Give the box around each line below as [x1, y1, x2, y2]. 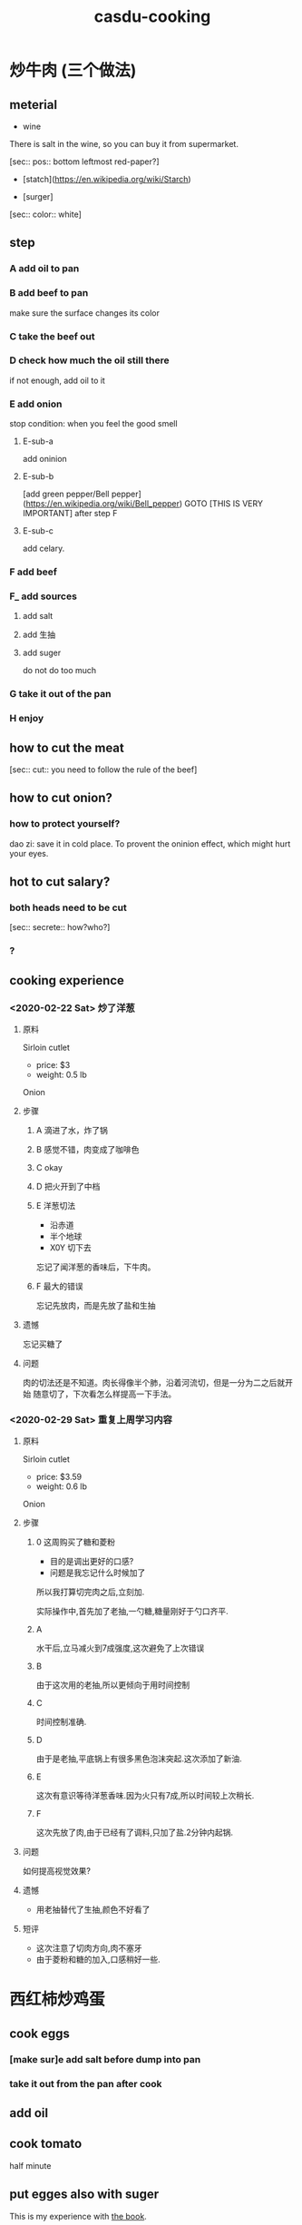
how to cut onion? [9, 790, 113, 806]
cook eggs [9, 2025, 71, 2041]
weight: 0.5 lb [35, 1069, 88, 1080]
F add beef [9, 565, 57, 578]
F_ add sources [9, 590, 77, 603]
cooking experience [9, 973, 125, 988]
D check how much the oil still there [9, 354, 170, 367]
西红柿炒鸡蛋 [9, 1989, 106, 2010]
